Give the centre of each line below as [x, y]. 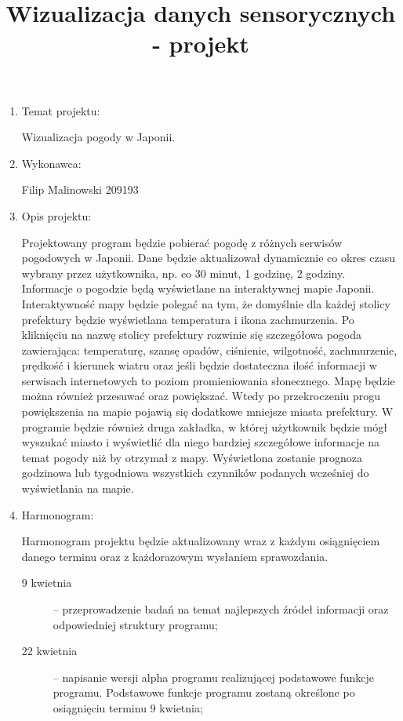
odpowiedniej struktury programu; [135, 624]
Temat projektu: [61, 110]
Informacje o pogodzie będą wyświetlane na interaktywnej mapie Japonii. [198, 288]
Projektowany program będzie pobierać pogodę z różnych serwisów [182, 242]
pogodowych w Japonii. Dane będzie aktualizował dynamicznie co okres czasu [209, 258]
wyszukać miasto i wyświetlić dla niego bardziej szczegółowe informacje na [200, 442]
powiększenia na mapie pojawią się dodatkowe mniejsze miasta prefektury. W [207, 411]
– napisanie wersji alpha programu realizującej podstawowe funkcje [213, 677]
